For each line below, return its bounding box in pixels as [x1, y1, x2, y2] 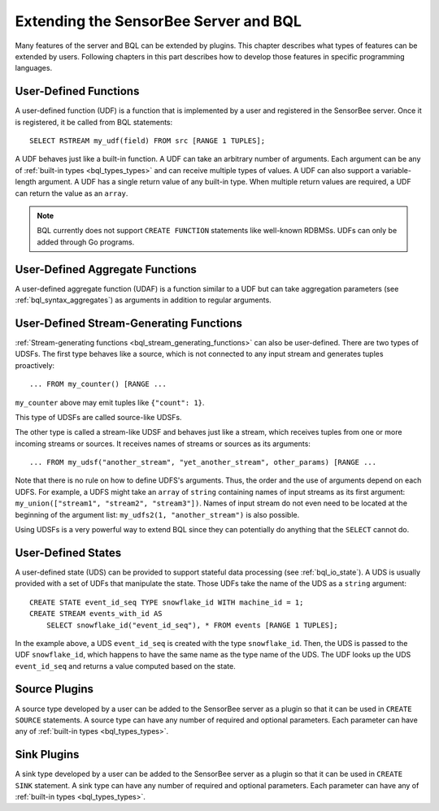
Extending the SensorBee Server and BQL [15, 12, 302, 30]
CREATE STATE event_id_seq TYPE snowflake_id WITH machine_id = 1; [29, 597, 304, 607]
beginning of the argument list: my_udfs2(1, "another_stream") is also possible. [15, 510, 300, 519]
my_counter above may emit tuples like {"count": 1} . [15, 397, 205, 407]
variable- [380, 165, 412, 175]
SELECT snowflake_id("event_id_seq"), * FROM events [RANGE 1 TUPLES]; [46, 620, 338, 630]
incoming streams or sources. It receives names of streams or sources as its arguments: [15, 439, 311, 449]
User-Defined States [15, 545, 122, 560]
